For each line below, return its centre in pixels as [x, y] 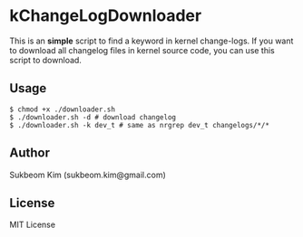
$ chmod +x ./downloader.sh [63, 109]
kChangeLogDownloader [106, 16]
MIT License [33, 225]
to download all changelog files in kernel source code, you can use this [142, 50]
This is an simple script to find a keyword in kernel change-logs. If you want [151, 41]
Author [29, 153]
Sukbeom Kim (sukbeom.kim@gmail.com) [88, 175]
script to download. [45, 60]
